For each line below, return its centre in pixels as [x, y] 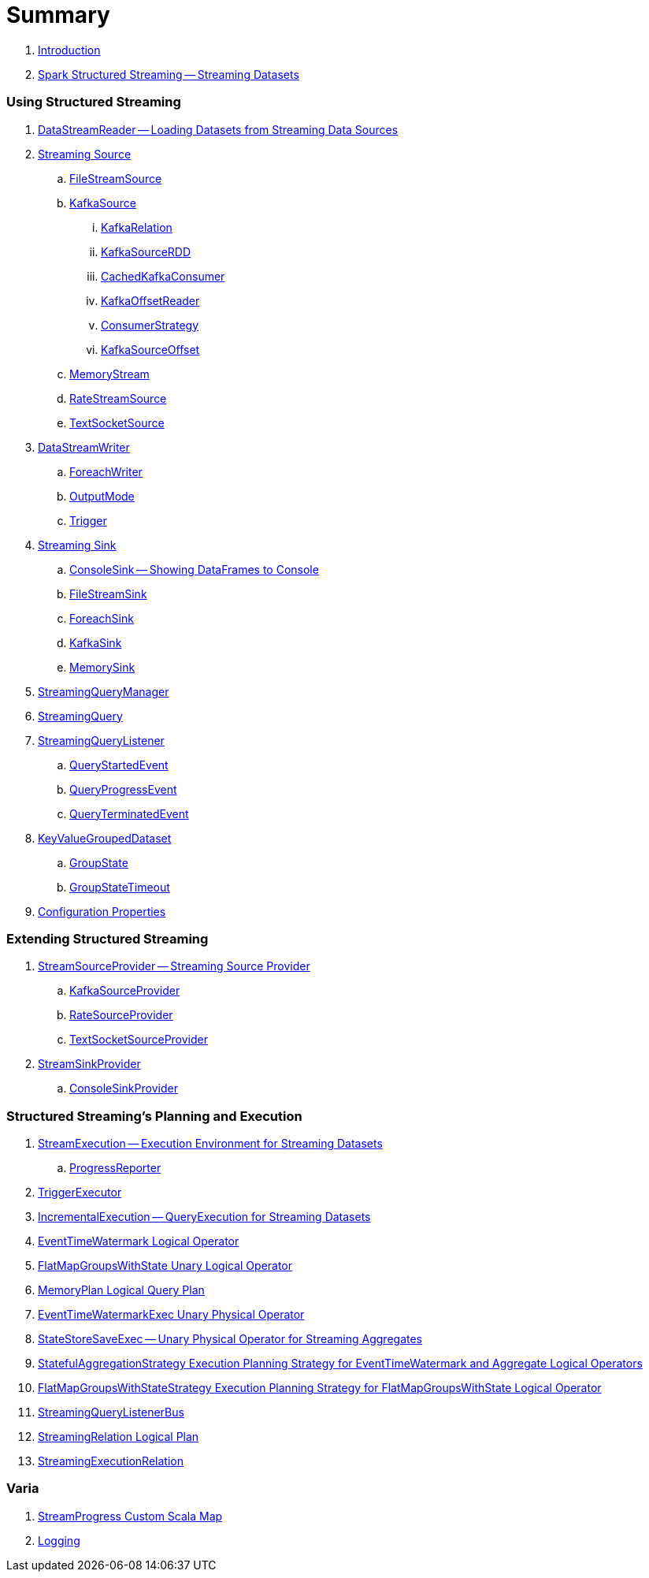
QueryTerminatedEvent [129, 813]
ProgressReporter [115, 1168]
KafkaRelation [137, 227]
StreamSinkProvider [89, 1064]
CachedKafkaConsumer [163, 276]
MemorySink [102, 667]
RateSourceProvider [121, 1015]
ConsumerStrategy [150, 325]
